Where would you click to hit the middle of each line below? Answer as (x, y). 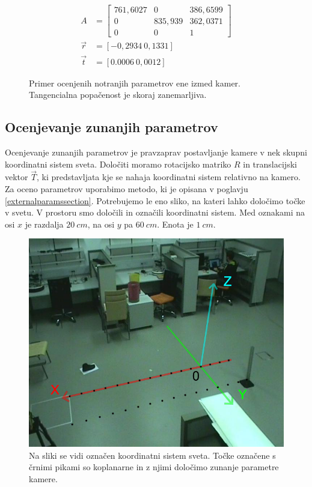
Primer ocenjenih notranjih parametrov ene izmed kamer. (135, 83)
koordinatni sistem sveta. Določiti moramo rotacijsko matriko (118, 164)
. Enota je (175, 224)
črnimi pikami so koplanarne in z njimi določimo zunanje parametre (154, 467)
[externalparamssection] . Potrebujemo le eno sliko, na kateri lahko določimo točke (155, 200)
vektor (17, 177)
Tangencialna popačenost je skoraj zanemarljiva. (118, 95)
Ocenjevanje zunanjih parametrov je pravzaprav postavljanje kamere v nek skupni (156, 152)
